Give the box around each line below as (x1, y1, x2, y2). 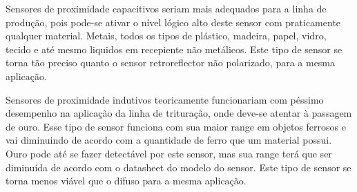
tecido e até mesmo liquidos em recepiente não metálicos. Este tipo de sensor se (6, 41, 342, 56)
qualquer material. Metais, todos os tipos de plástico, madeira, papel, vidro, (6, 28, 327, 43)
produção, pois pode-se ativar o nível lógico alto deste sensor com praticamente (6, 15, 341, 29)
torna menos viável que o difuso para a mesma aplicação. (6, 173, 247, 188)
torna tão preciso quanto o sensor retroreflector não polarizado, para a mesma (6, 55, 336, 70)
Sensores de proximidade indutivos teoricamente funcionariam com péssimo (6, 92, 324, 106)
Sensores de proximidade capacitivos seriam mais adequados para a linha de (6, 1, 327, 15)
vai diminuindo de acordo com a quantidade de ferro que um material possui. (6, 133, 332, 147)
